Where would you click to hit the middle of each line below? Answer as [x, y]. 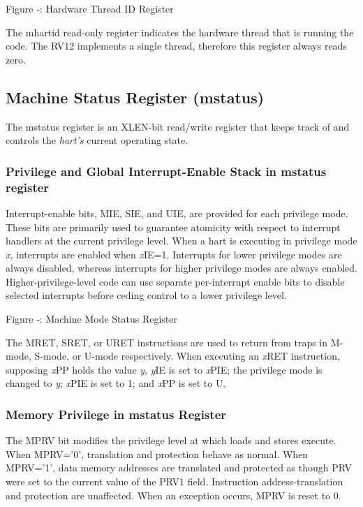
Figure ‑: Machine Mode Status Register [92, 319]
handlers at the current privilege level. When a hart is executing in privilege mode [181, 241]
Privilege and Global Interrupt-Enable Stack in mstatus [166, 171]
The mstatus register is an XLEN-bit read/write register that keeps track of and [178, 126]
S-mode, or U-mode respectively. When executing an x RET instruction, [187, 356]
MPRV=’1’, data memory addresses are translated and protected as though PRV [179, 468]
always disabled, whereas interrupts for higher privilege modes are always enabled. [181, 268]
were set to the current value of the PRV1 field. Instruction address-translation [175, 482]
